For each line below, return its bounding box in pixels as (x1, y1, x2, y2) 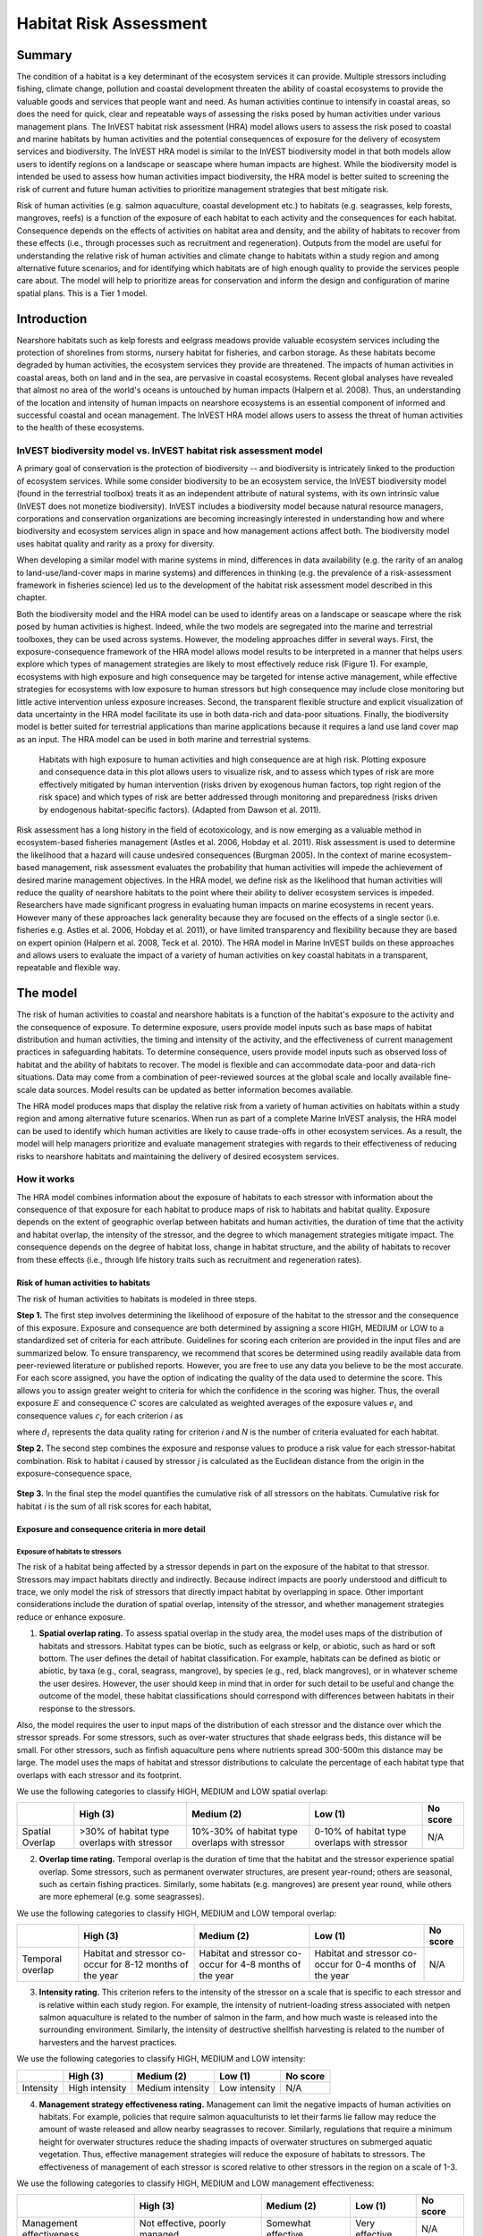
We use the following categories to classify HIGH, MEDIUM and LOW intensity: (16, 2054, 306, 2064)
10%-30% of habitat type (191, 1825, 299, 1838)
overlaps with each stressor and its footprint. (16, 1769, 182, 1780)
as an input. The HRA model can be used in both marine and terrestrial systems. (16, 733, 312, 744)
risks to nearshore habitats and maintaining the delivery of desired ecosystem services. (16, 1150, 340, 1162)
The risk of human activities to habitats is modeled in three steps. (16, 1293, 258, 1305)
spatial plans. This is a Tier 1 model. (16, 287, 148, 299)
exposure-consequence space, (16, 1468, 132, 1479)
